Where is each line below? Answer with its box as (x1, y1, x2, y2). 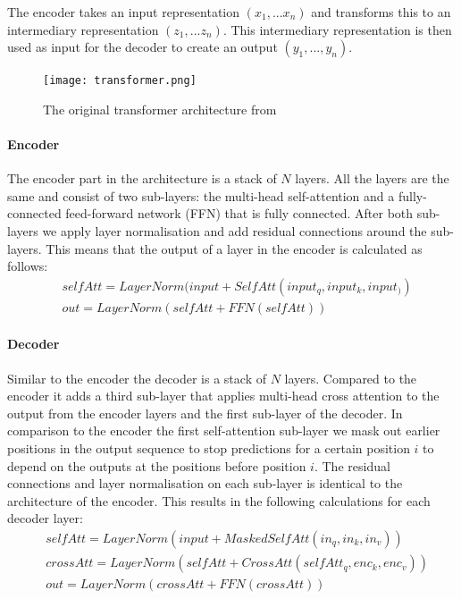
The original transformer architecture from (43, 99, 277, 118)
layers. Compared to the (284, 368, 417, 387)
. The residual (314, 456, 390, 475)
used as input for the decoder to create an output (7, 38, 278, 56)
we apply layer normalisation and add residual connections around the (42, 222, 427, 240)
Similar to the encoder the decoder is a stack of (7, 368, 266, 387)
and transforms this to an (311, 3, 451, 21)
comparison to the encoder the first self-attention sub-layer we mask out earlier (7, 421, 440, 440)
